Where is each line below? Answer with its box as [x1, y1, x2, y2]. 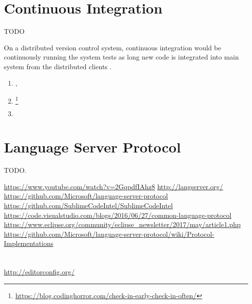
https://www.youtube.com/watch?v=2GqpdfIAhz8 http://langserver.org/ [4, 181, 223, 191]
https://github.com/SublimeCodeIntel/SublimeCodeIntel [4, 200, 173, 210]
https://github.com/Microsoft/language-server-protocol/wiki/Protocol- [4, 228, 215, 239]
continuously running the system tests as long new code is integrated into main [4, 52, 239, 62]
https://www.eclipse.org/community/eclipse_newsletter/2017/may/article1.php [4, 219, 241, 229]
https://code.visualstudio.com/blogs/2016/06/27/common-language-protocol [4, 210, 232, 220]
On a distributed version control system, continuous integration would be [4, 42, 221, 52]
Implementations [4, 238, 53, 248]
